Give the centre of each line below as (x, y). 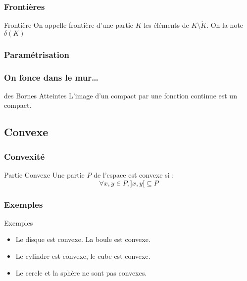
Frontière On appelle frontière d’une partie (69, 25)
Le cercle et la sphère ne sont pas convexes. (81, 272)
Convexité (25, 156)
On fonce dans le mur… (51, 77)
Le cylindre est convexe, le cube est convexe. (83, 256)
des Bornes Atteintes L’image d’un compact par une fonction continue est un (121, 95)
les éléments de (166, 25)
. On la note (225, 25)
